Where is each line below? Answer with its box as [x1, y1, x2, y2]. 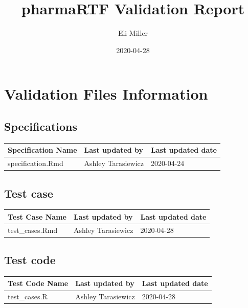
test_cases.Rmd [8, 224, 58, 235]
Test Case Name [8, 211, 66, 222]
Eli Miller [118, 28, 148, 38]
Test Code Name [8, 278, 69, 289]
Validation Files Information [4, 83, 208, 104]
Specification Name [8, 145, 77, 155]
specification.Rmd [8, 158, 63, 169]
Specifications [4, 118, 78, 134]
